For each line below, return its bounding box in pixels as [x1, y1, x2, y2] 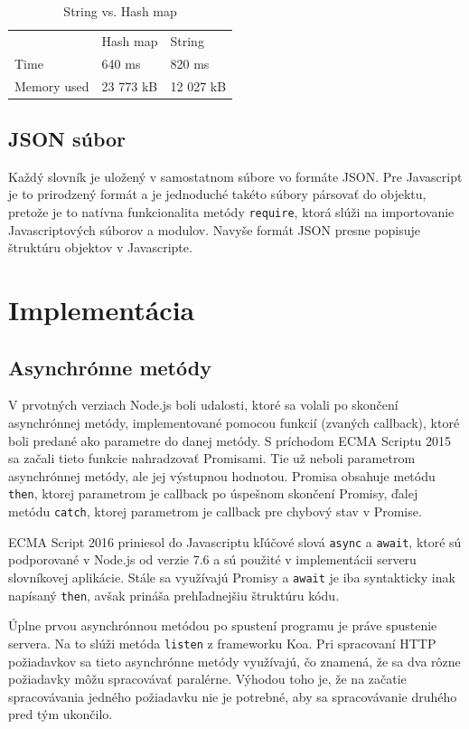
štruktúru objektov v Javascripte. [8, 238, 192, 257]
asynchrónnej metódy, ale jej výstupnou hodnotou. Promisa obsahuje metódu [8, 466, 436, 485]
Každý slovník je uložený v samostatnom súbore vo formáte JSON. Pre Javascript [8, 166, 463, 185]
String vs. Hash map [63, 2, 177, 20]
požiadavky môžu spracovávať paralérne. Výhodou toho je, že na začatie [8, 669, 407, 688]
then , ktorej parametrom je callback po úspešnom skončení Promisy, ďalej [8, 484, 418, 503]
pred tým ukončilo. [8, 705, 113, 724]
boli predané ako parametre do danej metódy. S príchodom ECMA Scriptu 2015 [8, 431, 452, 450]
